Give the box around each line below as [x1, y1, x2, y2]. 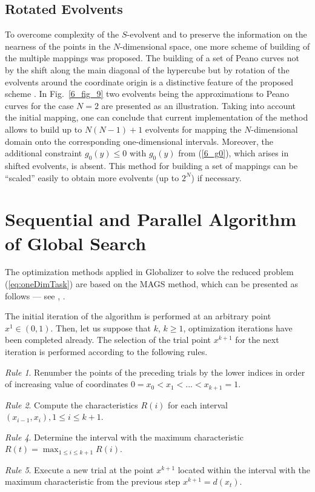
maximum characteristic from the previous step [5, 475, 181, 488]
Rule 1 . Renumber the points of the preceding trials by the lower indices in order [5, 365, 305, 378]
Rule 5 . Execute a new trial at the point [5, 463, 154, 476]
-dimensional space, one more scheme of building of [120, 39, 310, 52]
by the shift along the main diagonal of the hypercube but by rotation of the [5, 63, 290, 76]
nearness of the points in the [5, 39, 111, 52]
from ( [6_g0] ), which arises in [178, 147, 289, 159]
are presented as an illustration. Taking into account [101, 99, 296, 111]
